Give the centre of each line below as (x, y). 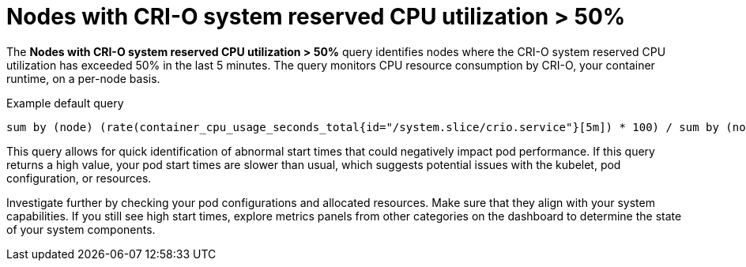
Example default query (65, 103)
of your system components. (81, 229)
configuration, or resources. (79, 178)
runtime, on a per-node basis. (83, 78)
